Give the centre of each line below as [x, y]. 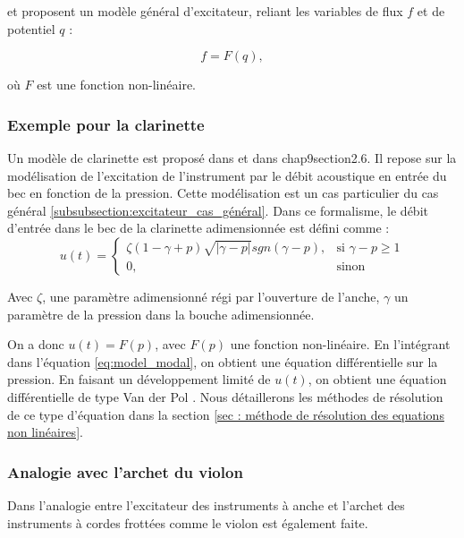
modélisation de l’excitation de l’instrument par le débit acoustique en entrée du [227, 175]
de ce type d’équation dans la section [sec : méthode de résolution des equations [226, 414]
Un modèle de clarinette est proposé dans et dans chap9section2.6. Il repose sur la [232, 158]
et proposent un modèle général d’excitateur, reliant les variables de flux [205, 11]
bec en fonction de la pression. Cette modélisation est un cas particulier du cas [223, 193]
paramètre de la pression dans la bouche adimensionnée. [161, 314]
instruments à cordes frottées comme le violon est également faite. [188, 522]
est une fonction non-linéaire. [116, 85]
